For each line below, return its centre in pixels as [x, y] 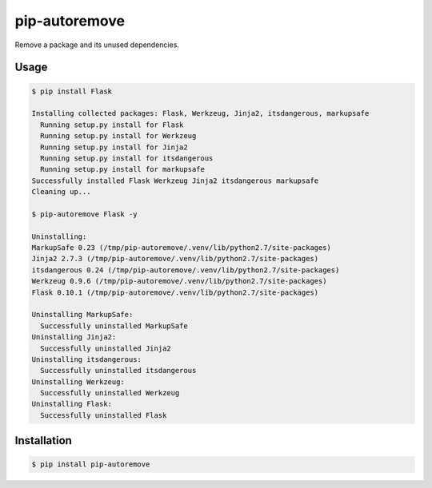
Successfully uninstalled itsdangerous [118, 371]
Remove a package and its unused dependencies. [97, 45]
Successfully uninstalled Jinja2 [106, 348]
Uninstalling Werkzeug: [78, 382]
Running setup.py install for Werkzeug [118, 136]
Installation [43, 440]
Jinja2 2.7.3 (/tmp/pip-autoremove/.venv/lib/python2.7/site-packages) [175, 259]
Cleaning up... [61, 192]
